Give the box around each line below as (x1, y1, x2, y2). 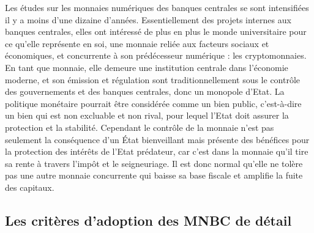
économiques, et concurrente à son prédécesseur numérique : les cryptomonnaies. (5, 49, 307, 62)
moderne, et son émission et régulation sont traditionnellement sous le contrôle (5, 73, 301, 86)
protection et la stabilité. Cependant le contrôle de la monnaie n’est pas (5, 120, 274, 133)
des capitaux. (5, 180, 54, 193)
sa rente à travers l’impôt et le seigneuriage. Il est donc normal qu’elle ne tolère (5, 157, 303, 169)
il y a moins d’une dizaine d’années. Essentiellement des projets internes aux (5, 13, 291, 26)
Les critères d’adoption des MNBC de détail (5, 210, 292, 229)
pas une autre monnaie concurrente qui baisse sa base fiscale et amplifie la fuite (5, 169, 303, 182)
